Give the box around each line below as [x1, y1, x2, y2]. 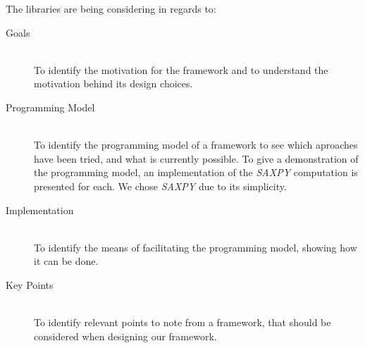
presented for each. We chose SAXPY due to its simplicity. [34, 178, 287, 193]
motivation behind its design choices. [34, 76, 193, 91]
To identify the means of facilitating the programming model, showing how [34, 240, 357, 254]
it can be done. [34, 254, 99, 268]
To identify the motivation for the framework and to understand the [34, 62, 328, 77]
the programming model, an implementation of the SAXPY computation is [34, 165, 358, 180]
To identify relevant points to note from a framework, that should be [34, 315, 331, 330]
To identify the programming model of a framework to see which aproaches [34, 137, 358, 152]
